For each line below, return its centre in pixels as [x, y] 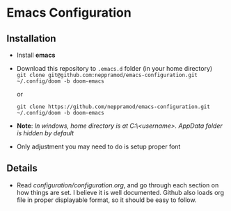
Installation [31, 39]
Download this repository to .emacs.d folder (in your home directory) [114, 68]
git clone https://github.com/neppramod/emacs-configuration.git [113, 107]
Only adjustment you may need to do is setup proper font [98, 146]
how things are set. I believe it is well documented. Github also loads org [120, 192]
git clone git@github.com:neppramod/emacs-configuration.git [107, 75]
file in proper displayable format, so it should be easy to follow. [106, 200]
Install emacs [36, 55]
